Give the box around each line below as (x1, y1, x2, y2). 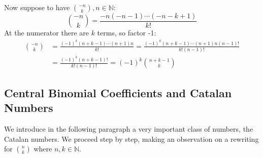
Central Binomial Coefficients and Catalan (4, 85, 232, 100)
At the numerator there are (4, 27, 89, 38)
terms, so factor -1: (97, 27, 156, 38)
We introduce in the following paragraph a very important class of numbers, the (4, 124, 253, 134)
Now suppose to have (4, 2, 70, 12)
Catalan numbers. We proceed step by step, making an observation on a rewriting (4, 133, 259, 144)
